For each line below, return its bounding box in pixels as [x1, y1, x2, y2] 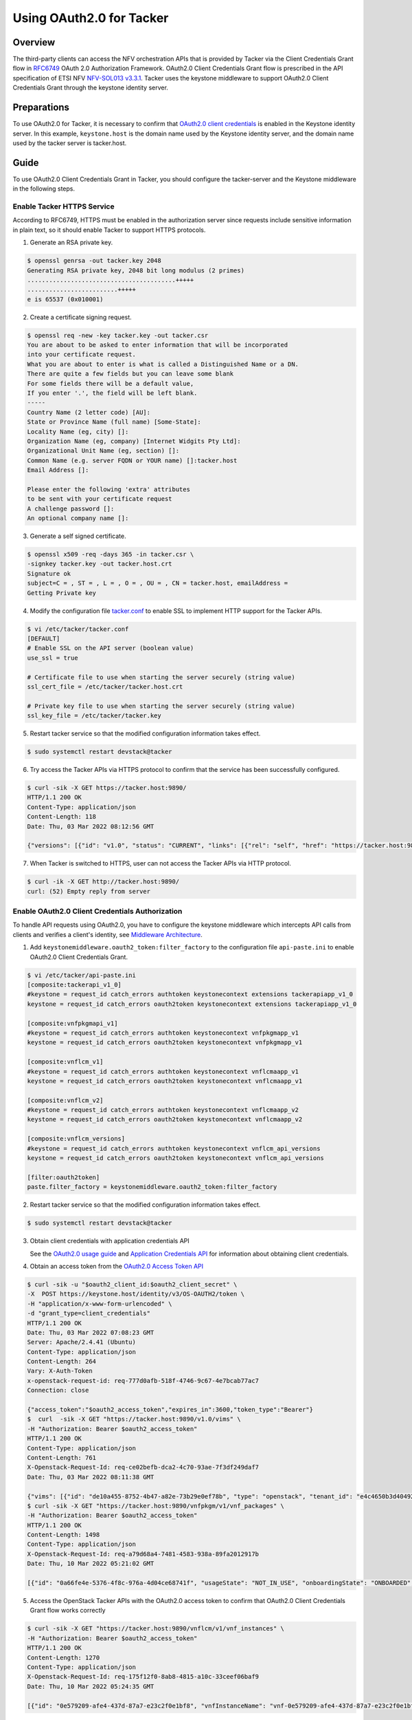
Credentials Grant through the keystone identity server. [12, 83, 168, 92]
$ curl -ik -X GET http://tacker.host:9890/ [27, 878, 180, 885]
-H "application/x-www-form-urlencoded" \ [27, 1300, 172, 1307]
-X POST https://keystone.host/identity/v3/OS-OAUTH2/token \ [27, 1290, 245, 1298]
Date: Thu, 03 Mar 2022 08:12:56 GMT [27, 822, 154, 830]
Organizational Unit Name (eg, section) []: [27, 447, 180, 455]
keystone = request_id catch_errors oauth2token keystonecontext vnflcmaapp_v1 [27, 1077, 303, 1085]
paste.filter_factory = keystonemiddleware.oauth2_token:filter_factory [27, 1183, 277, 1191]
